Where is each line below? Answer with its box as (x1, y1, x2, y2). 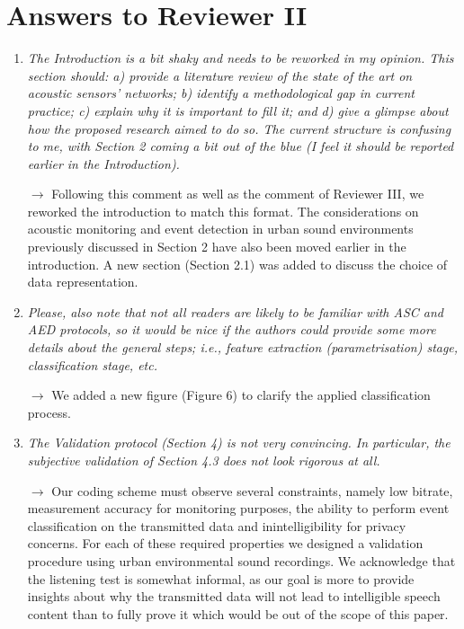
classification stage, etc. (27, 355, 157, 374)
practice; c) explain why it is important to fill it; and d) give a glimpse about (27, 101, 449, 120)
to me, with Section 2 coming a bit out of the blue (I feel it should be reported (27, 137, 454, 155)
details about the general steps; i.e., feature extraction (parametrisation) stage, (27, 338, 459, 357)
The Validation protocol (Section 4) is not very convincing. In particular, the (27, 433, 451, 452)
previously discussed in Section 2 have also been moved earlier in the (27, 237, 406, 256)
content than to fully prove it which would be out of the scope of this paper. (27, 604, 449, 623)
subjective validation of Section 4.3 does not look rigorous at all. (27, 451, 380, 469)
